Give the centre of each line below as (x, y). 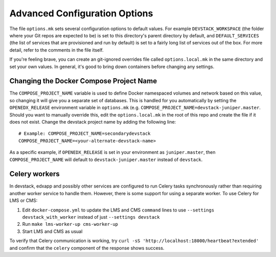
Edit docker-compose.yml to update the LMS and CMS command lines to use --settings (118, 210)
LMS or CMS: (24, 201)
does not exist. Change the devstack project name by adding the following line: (93, 122)
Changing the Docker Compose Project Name (83, 81)
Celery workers (34, 174)
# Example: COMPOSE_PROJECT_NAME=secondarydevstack (85, 134)
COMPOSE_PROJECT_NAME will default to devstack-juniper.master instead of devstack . (106, 159)
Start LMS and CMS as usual (52, 231)
